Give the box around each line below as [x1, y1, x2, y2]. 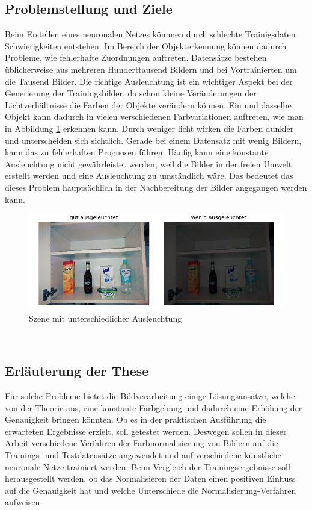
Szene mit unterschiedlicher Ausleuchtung [29, 311, 182, 324]
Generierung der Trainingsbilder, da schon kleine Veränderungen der [5, 87, 257, 99]
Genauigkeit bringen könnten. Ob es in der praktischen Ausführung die [5, 413, 266, 426]
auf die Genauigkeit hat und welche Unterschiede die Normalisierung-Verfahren [5, 484, 296, 496]
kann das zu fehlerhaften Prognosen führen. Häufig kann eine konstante [5, 146, 269, 158]
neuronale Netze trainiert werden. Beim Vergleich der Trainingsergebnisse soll [5, 460, 290, 473]
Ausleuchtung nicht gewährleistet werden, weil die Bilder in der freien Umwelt [5, 157, 292, 170]
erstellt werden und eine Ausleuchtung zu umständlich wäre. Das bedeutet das [5, 169, 293, 182]
